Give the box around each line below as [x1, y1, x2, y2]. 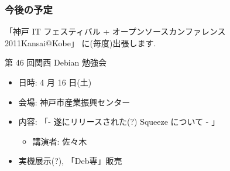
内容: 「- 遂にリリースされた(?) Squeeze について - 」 [18, 115, 220, 128]
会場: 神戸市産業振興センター [18, 95, 131, 108]
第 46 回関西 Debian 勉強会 [5, 56, 107, 69]
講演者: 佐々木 [32, 135, 87, 147]
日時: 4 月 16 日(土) [18, 76, 92, 88]
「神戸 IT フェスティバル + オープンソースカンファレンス [5, 25, 226, 37]
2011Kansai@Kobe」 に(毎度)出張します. [5, 36, 156, 49]
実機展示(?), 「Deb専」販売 [18, 155, 122, 167]
